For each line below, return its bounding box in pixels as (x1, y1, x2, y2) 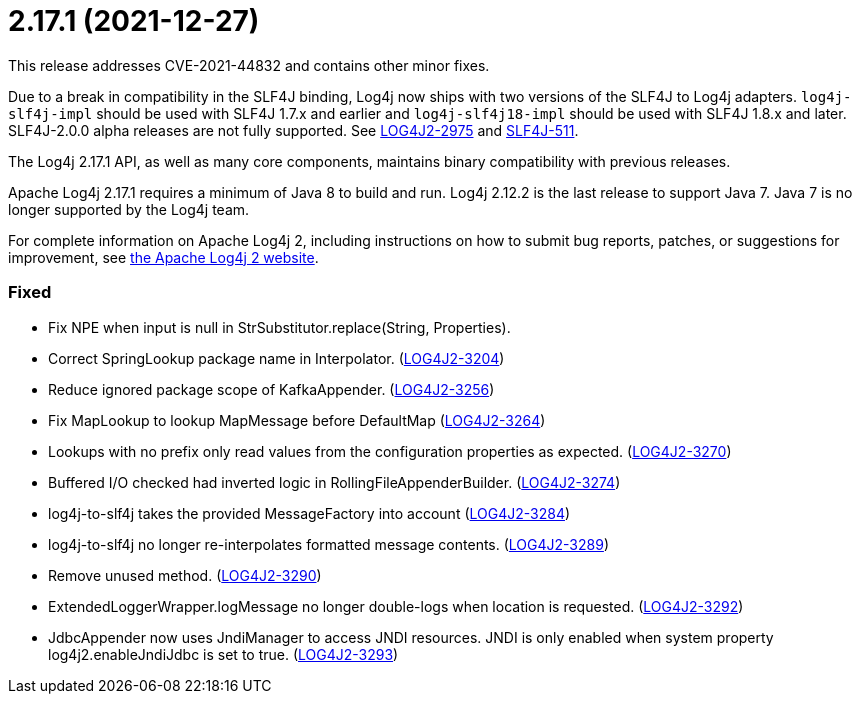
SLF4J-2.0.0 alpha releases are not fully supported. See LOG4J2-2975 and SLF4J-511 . (8, 121, 579, 139)
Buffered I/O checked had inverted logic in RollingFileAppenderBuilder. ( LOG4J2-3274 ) (48, 473, 621, 491)
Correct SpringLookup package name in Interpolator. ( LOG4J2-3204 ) (48, 349, 505, 367)
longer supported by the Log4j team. (8, 200, 250, 218)
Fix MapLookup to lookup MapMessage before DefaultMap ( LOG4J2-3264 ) (48, 411, 546, 429)
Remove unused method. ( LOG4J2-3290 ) (48, 566, 322, 584)
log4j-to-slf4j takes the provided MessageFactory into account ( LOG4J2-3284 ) (48, 504, 571, 522)
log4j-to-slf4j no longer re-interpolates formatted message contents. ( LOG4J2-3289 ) (48, 535, 609, 553)
